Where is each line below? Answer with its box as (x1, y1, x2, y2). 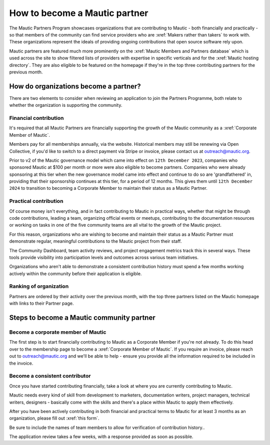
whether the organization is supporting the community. (9, 102, 122, 108)
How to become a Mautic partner (9, 7, 148, 18)
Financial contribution (9, 114, 64, 121)
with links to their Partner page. (9, 300, 74, 307)
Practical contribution (9, 198, 63, 205)
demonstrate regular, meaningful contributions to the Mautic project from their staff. (9, 238, 182, 244)
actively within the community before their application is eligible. (9, 270, 142, 277)
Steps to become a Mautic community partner (9, 314, 155, 322)
